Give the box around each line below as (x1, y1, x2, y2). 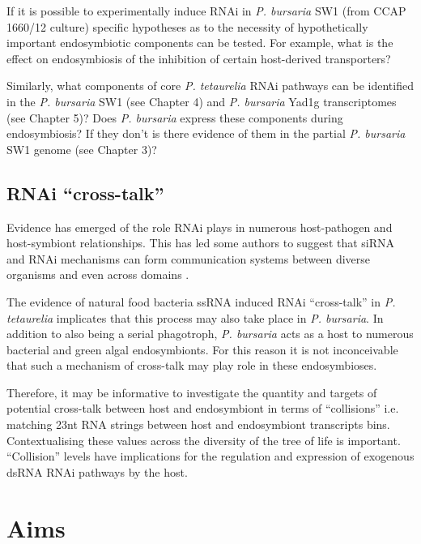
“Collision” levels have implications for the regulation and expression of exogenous (6, 448, 415, 465)
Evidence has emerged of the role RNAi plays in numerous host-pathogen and (6, 218, 393, 235)
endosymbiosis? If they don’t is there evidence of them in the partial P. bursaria (6, 125, 406, 142)
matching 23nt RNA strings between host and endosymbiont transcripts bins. (6, 416, 390, 433)
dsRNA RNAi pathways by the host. (6, 463, 188, 480)
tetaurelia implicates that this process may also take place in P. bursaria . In (6, 309, 384, 326)
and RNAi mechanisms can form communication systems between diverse (6, 250, 371, 267)
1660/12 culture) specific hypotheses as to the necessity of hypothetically (6, 18, 368, 35)
